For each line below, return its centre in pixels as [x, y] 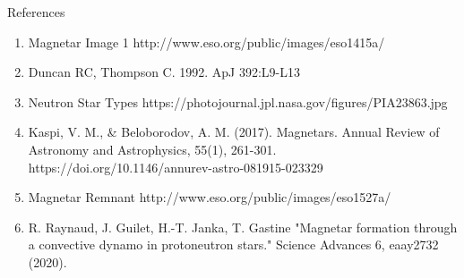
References [36, 12]
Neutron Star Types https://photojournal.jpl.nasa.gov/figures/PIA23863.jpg [238, 101]
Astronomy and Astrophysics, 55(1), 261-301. [152, 149]
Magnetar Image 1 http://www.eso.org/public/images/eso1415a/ [206, 42]
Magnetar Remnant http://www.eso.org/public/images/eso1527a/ [210, 197]
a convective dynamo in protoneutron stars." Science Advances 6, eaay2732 [233, 244]
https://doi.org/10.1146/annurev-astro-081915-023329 [176, 167]
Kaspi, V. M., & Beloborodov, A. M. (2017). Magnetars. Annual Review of [234, 132]
